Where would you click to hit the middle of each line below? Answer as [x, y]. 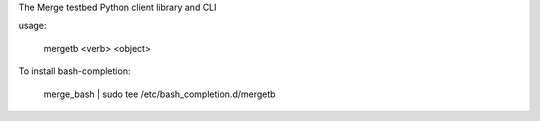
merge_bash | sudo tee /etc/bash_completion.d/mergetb [159, 94]
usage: [32, 26]
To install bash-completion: [74, 71]
